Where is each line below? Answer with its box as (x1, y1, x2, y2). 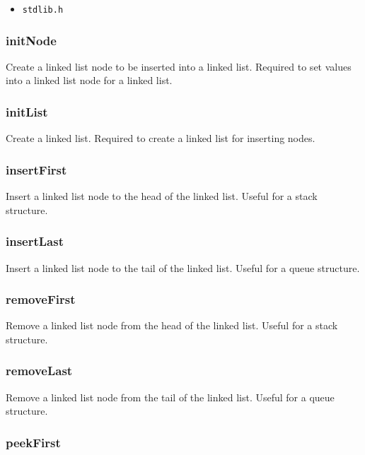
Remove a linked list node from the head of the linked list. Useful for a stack (6, 318, 338, 333)
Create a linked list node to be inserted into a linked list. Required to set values (6, 59, 352, 73)
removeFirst (6, 290, 76, 308)
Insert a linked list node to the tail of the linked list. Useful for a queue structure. (6, 260, 360, 275)
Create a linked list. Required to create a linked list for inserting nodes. (6, 131, 315, 146)
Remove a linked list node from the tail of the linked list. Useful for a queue (6, 389, 335, 404)
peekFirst (6, 433, 61, 451)
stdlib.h (22, 5, 64, 15)
